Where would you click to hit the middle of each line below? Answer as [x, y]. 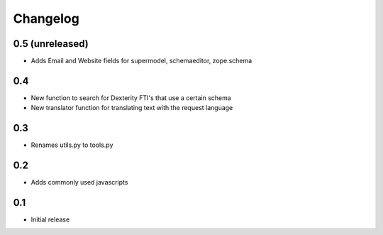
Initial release [50, 219]
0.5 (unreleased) [51, 44]
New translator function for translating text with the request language [132, 108]
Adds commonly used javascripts [79, 182]
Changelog [46, 18]
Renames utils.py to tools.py [72, 145]
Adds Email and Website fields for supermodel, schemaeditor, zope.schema [141, 61]
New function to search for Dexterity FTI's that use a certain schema [131, 98]
